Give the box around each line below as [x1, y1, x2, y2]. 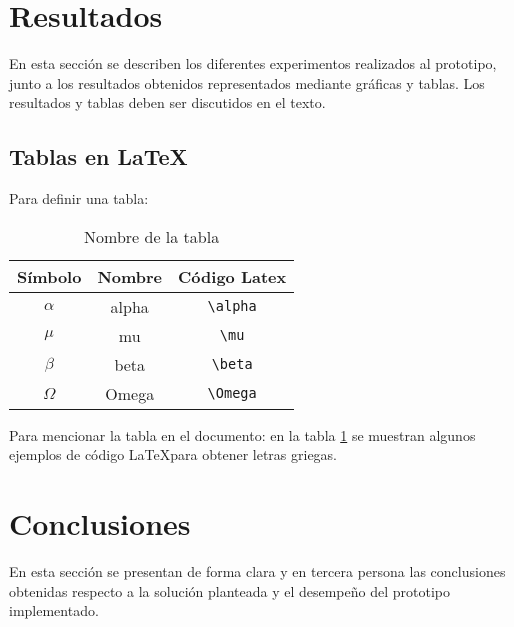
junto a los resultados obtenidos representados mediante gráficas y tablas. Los [9, 72, 485, 93]
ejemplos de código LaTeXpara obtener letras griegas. [9, 444, 338, 465]
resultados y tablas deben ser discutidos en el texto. [9, 92, 326, 113]
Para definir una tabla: [9, 188, 149, 209]
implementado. [9, 600, 99, 621]
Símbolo [17, 264, 82, 288]
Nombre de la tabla [84, 224, 220, 248]
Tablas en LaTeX [9, 141, 188, 172]
